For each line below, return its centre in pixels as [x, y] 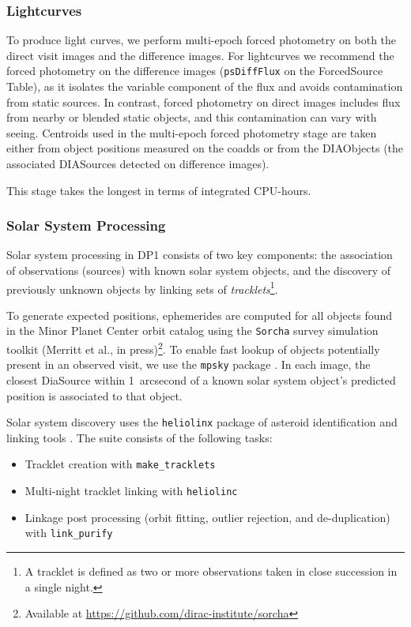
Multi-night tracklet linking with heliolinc [131, 491]
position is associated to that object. [94, 395]
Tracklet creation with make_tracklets [120, 464]
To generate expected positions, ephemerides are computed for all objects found [200, 315]
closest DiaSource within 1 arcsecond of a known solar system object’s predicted [201, 380]
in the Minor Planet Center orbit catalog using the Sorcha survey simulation [192, 330]
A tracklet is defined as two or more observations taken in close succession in [211, 571]
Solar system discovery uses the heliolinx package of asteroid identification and [202, 422]
